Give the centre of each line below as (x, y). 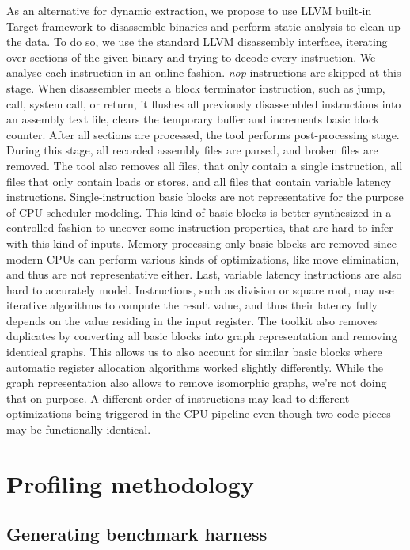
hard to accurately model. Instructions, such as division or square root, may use (200, 289)
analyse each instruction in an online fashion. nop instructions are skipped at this (204, 72)
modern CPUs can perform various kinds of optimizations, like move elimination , (203, 258)
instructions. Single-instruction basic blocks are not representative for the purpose (205, 197)
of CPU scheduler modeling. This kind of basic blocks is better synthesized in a (199, 212)
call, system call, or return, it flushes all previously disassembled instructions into (204, 103)
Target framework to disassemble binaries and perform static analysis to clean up (203, 26)
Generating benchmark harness (137, 534)
